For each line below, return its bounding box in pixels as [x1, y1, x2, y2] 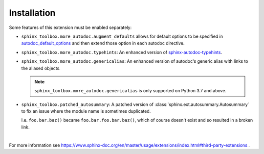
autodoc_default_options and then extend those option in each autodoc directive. [21, 40, 185, 46]
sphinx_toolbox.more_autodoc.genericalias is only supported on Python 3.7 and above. [34, 88, 227, 94]
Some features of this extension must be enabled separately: [9, 25, 132, 30]
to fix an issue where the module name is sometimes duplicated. [21, 108, 151, 114]
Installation [9, 7, 56, 18]
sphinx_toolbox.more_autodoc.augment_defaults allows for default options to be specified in [21, 33, 223, 39]
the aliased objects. [21, 65, 61, 71]
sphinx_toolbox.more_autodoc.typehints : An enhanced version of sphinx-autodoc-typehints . [21, 49, 222, 55]
